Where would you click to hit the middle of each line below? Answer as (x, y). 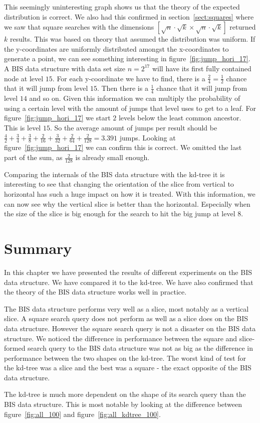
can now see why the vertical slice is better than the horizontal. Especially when (127, 203)
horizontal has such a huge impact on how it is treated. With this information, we (130, 194)
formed (15, 348)
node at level (24, 78)
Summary (38, 248)
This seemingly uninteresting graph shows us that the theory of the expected (122, 7)
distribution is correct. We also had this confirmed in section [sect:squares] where (129, 16)
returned (243, 27)
